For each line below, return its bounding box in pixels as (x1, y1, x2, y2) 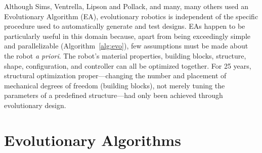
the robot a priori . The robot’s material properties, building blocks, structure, (4, 50, 246, 61)
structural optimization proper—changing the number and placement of (4, 70, 227, 81)
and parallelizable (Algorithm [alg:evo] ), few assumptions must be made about (4, 40, 248, 51)
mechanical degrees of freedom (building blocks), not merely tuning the (4, 80, 225, 90)
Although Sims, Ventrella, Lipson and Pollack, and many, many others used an (4, 1, 249, 11)
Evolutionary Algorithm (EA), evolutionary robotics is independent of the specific (4, 11, 258, 21)
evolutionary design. (4, 99, 66, 110)
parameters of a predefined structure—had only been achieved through (4, 90, 223, 100)
